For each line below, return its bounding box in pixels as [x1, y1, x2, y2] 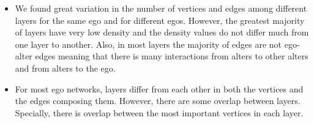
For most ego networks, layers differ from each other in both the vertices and [15, 82, 304, 95]
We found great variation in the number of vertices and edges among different [15, 2, 307, 14]
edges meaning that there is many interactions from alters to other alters [35, 50, 308, 62]
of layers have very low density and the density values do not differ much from [15, 26, 309, 39]
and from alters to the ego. [15, 61, 116, 74]
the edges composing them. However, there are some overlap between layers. [15, 94, 301, 107]
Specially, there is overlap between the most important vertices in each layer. [15, 106, 304, 119]
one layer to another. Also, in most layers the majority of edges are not [15, 37, 282, 50]
